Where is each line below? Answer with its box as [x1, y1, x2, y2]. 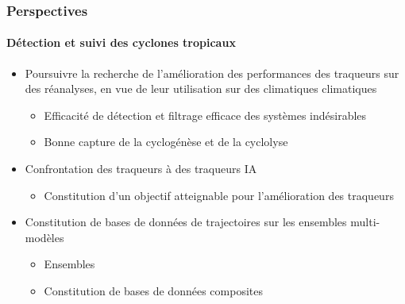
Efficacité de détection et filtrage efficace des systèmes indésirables [44, 106, 367, 123]
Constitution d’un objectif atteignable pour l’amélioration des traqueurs [44, 187, 394, 203]
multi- [350, 214, 380, 230]
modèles [25, 229, 64, 245]
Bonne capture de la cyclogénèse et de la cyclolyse [44, 133, 288, 150]
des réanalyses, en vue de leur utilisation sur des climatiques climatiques [25, 80, 377, 97]
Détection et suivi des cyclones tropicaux [6, 34, 236, 51]
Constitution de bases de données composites [44, 282, 263, 298]
